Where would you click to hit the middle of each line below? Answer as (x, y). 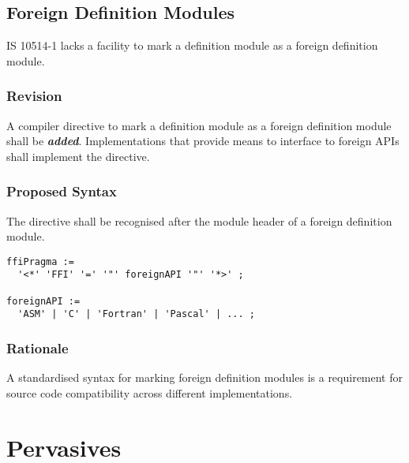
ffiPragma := (40, 261)
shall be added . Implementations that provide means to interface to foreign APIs (203, 141)
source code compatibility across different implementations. (150, 392)
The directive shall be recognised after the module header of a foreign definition (199, 220)
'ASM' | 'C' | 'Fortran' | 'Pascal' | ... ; (136, 314)
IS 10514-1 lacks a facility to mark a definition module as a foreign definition (192, 45)
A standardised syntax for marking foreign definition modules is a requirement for (205, 377)
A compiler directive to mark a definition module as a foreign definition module (199, 125)
